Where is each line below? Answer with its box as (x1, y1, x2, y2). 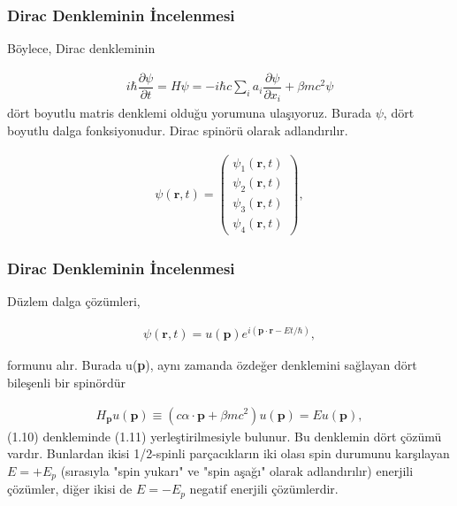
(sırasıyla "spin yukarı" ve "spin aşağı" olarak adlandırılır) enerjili (60, 461, 414, 479)
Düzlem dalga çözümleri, (7, 292, 141, 310)
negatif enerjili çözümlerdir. (189, 479, 339, 498)
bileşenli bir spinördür (7, 372, 126, 391)
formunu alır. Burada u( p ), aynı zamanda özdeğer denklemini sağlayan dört (7, 356, 417, 374)
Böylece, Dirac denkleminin (7, 39, 156, 57)
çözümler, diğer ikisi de (7, 479, 133, 498)
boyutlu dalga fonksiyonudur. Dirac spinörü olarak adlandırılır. (7, 120, 348, 139)
